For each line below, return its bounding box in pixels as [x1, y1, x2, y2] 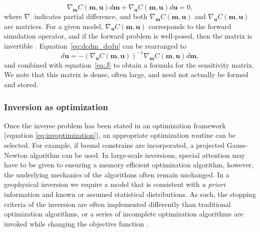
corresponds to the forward [148, 21, 231, 31]
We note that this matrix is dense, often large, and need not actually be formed [4, 69, 248, 80]
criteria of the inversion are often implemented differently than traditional [4, 198, 231, 209]
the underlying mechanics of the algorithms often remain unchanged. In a [4, 169, 229, 179]
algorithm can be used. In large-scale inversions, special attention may [30, 149, 245, 160]
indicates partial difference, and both [34, 11, 148, 21]
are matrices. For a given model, [4, 21, 103, 31]
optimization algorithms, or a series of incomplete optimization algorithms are [4, 208, 243, 219]
